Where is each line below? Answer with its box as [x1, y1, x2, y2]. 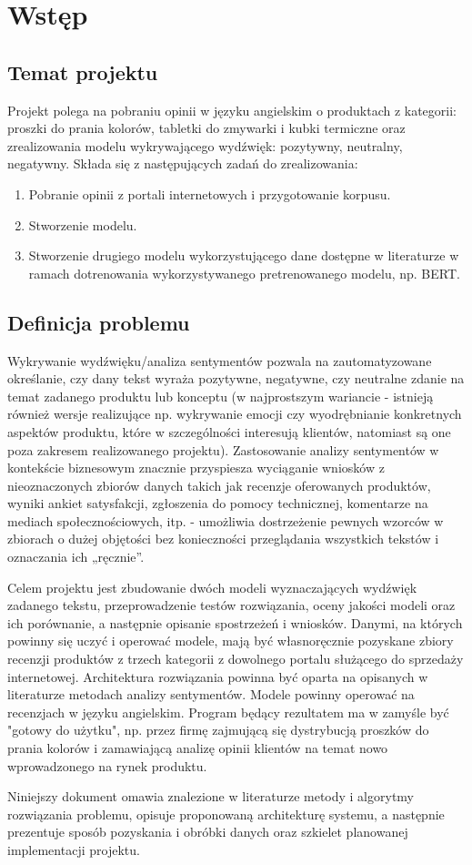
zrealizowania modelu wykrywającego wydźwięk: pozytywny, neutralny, [7, 136, 403, 155]
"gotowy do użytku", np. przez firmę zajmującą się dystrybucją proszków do [7, 720, 429, 739]
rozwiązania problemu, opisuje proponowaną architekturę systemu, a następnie [7, 804, 445, 823]
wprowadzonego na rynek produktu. [7, 756, 207, 775]
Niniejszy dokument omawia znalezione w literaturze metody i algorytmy [7, 787, 415, 806]
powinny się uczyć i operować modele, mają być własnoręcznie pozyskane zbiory [7, 631, 454, 650]
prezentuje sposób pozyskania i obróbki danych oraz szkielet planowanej [7, 822, 408, 841]
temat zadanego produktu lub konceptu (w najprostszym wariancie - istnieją [7, 386, 434, 405]
